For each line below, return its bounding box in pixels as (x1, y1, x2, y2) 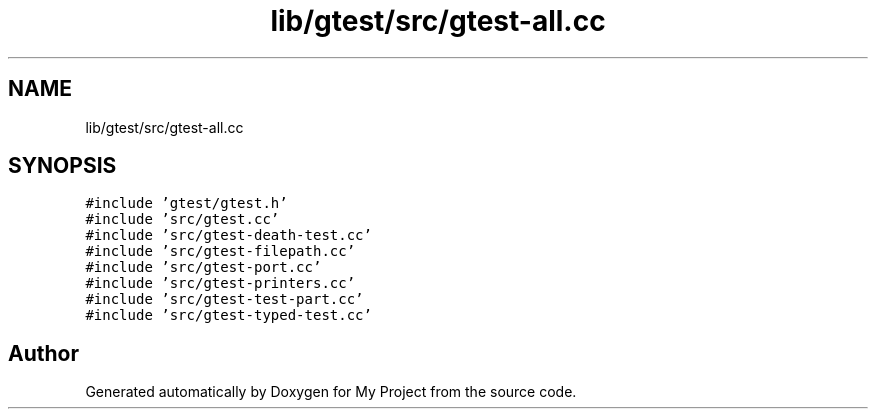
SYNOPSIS (8, 153, 117, 179)
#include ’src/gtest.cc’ (85, 211, 280, 228)
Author (8, 340, 79, 366)
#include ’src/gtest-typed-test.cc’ (85, 307, 372, 324)
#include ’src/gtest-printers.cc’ (85, 275, 356, 292)
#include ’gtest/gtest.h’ (85, 195, 288, 212)
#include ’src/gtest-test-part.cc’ (85, 291, 364, 308)
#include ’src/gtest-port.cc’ (85, 259, 322, 276)
